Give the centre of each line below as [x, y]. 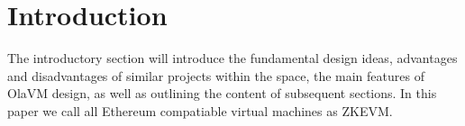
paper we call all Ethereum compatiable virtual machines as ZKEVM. [200, 110]
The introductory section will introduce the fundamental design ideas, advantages [232, 58]
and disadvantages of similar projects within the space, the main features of [216, 75]
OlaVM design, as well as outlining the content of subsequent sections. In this [222, 93]
